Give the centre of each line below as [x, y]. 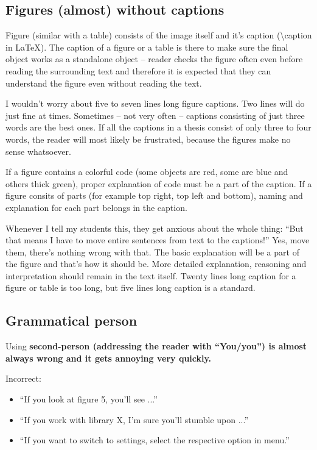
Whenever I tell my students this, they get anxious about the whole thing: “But [155, 228]
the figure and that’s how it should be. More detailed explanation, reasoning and [156, 264]
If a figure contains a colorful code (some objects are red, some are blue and [147, 172]
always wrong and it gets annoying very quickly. [109, 358]
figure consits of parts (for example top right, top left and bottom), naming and [154, 195]
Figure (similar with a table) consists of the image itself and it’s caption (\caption [159, 35]
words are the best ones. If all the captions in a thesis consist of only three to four [158, 127]
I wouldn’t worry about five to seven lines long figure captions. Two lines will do [155, 103]
